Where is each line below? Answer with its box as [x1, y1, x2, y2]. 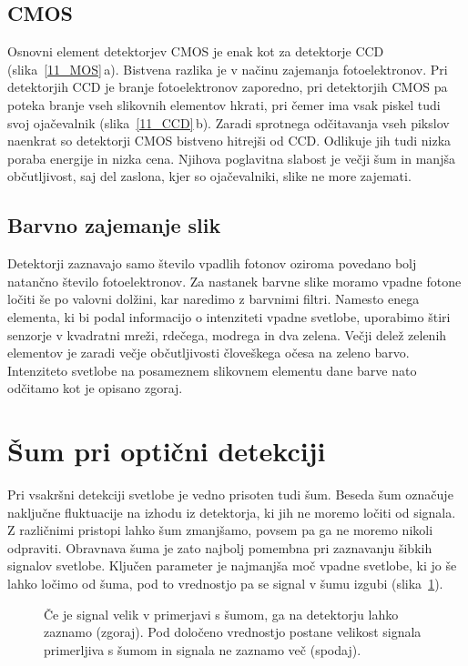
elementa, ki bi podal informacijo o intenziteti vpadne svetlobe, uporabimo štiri [7, 307, 451, 326]
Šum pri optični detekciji [7, 432, 326, 469]
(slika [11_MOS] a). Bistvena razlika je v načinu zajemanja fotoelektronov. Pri [7, 59, 448, 78]
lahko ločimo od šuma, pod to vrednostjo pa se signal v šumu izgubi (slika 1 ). [7, 574, 443, 592]
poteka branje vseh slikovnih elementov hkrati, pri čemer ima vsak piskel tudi [7, 95, 441, 114]
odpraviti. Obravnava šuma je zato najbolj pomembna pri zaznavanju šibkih [7, 538, 432, 557]
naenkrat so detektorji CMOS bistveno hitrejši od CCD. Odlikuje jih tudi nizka [7, 131, 452, 150]
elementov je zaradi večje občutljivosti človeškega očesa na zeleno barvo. [7, 343, 410, 362]
